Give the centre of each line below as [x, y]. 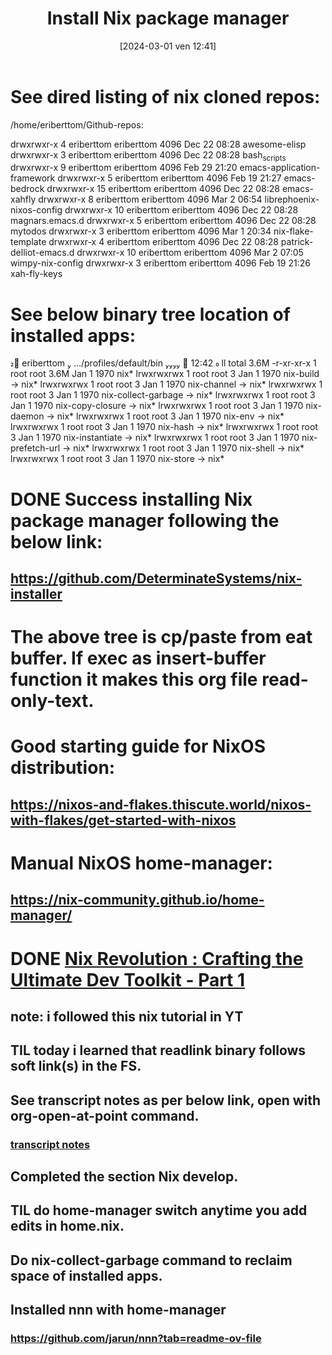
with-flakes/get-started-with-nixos [123, 820]
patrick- [297, 242]
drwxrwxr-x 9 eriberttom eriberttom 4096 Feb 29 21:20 [124, 168]
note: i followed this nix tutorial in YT [127, 1016]
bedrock [27, 189]
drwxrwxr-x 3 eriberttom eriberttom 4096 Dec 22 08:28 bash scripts [148, 155]
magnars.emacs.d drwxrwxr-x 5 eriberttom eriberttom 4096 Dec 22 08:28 [163, 221]
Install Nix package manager [168, 18]
